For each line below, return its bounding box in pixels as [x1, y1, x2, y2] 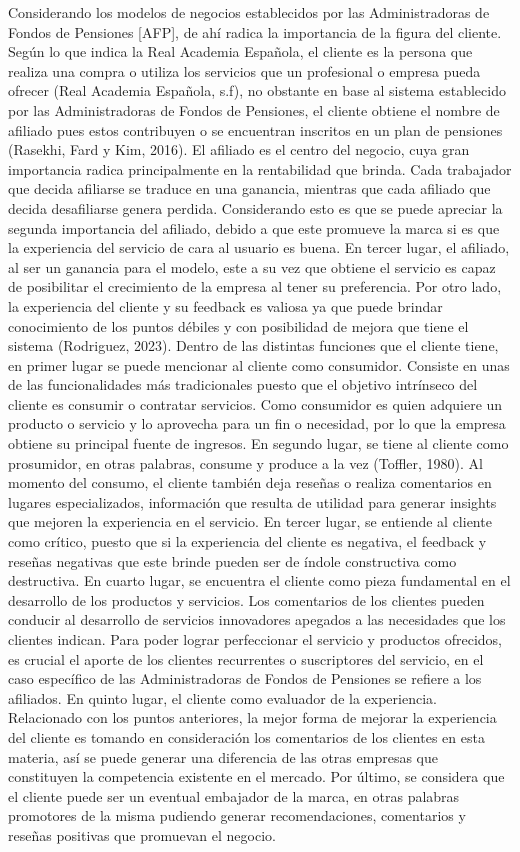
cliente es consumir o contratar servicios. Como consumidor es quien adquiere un [8, 393, 503, 414]
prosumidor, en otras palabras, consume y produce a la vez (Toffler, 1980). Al [8, 452, 483, 473]
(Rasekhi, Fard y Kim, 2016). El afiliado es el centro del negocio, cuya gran [8, 139, 470, 160]
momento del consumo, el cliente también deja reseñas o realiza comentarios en [8, 472, 492, 493]
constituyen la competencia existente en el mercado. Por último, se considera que [8, 766, 505, 787]
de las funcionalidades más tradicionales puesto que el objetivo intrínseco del [8, 374, 478, 395]
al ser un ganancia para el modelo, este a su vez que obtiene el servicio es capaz [8, 256, 496, 277]
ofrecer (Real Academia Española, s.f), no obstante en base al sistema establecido [8, 80, 506, 101]
